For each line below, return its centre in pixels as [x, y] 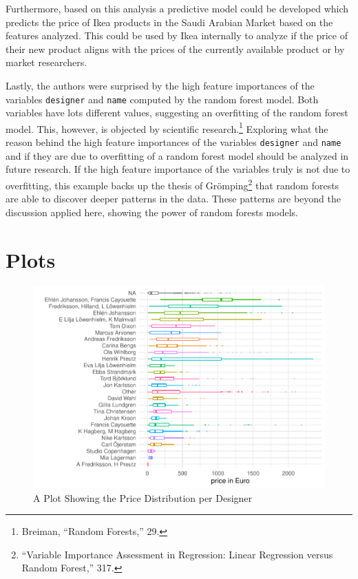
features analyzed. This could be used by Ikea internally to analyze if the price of [177, 35]
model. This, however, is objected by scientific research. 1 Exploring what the [167, 127]
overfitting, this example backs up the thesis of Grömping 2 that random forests [172, 184]
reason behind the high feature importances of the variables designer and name [173, 142]
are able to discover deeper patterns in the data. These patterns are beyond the [173, 199]
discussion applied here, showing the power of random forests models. [152, 212]
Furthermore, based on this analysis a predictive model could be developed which [177, 8]
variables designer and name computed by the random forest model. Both [162, 99]
